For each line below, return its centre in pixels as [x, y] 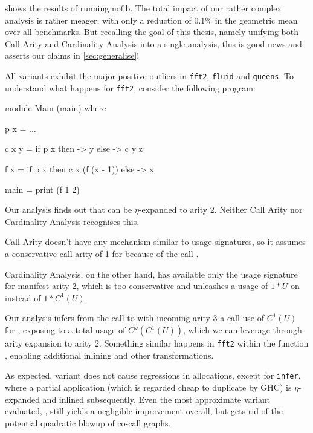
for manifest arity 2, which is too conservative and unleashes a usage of [137, 286]
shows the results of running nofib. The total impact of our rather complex [143, 8]
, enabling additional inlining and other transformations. [109, 355]
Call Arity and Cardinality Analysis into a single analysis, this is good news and [153, 43]
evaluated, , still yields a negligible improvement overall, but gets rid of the [144, 411]
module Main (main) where [56, 108]
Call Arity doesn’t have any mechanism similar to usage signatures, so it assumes [155, 242]
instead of [23, 297]
